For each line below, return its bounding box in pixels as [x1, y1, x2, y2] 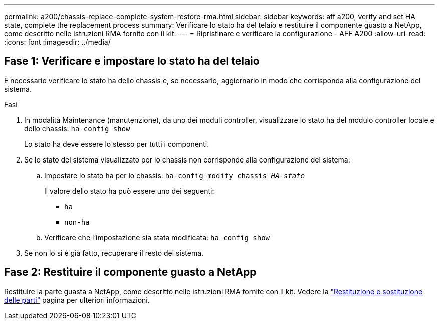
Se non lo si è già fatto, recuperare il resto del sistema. [24, 248, 204, 257]
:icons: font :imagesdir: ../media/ [4, 38, 111, 46]
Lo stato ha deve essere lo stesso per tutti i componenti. [24, 139, 209, 148]
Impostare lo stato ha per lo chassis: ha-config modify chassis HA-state [44, 171, 305, 180]
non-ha [64, 218, 90, 226]
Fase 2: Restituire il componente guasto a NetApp [4, 266, 257, 279]
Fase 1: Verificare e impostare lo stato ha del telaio [4, 55, 260, 68]
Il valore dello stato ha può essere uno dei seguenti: [44, 186, 214, 195]
